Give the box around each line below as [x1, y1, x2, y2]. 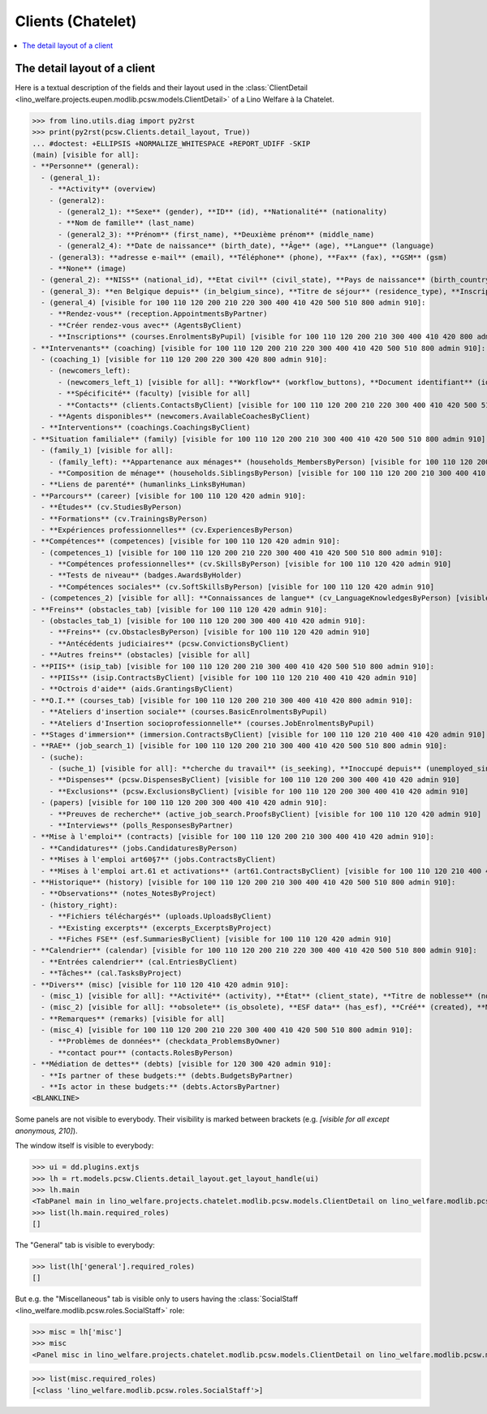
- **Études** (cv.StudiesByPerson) [41, 503, 183, 512]
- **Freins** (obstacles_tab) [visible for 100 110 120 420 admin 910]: [32, 605, 328, 614]
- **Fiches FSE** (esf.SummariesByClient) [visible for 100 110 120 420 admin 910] [49, 934, 392, 944]
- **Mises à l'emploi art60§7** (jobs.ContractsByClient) [41, 855, 277, 864]
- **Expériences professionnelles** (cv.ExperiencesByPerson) [41, 525, 294, 534]
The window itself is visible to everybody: [15, 1141, 154, 1151]
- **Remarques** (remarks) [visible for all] [41, 1014, 225, 1023]
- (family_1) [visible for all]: [41, 446, 174, 455]
